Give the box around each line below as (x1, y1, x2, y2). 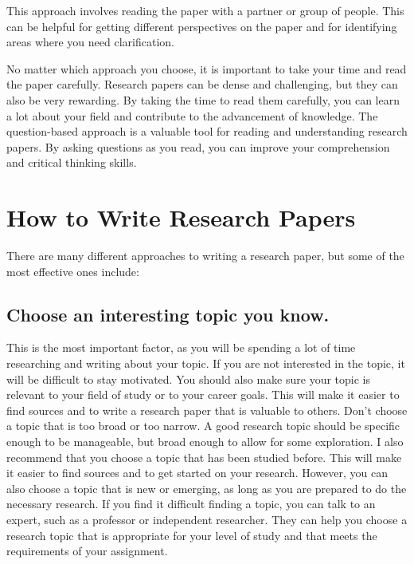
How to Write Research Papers (6, 201, 356, 234)
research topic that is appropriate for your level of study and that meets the (6, 527, 377, 543)
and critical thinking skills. (6, 154, 137, 171)
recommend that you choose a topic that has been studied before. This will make (6, 448, 402, 465)
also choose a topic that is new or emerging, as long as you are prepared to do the (6, 479, 407, 496)
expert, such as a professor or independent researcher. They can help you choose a (6, 511, 408, 527)
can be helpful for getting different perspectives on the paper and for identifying (6, 18, 397, 34)
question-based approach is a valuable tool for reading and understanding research (6, 123, 408, 140)
